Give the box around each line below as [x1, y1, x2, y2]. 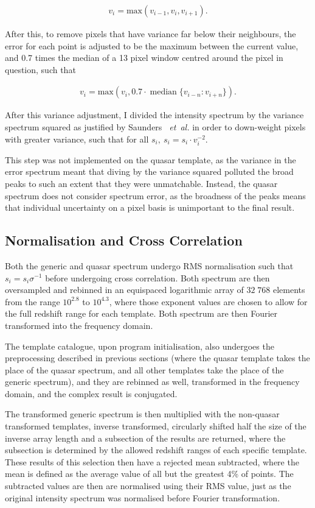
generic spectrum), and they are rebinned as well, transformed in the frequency [5, 375, 300, 388]
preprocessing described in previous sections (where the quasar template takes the [5, 351, 310, 364]
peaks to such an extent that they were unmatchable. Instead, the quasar [5, 177, 278, 189]
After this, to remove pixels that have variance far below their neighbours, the [5, 27, 296, 40]
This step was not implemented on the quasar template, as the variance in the [5, 153, 296, 166]
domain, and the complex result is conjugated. [5, 387, 178, 400]
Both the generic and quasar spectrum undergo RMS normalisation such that [5, 259, 294, 272]
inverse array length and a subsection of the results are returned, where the [5, 431, 286, 444]
